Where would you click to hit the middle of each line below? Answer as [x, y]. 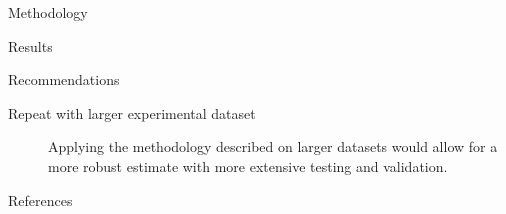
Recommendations [64, 79]
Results [30, 45]
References [40, 199]
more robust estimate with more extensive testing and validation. [248, 165]
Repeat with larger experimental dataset [132, 112]
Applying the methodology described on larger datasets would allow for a [273, 146]
